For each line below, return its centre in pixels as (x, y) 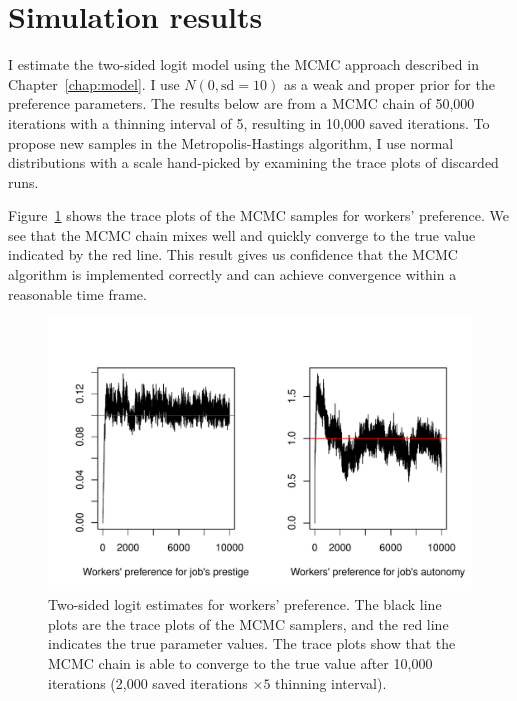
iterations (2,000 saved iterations (148, 682)
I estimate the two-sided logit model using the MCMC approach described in (243, 64)
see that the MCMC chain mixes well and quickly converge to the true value (242, 234)
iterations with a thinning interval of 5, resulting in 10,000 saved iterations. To (249, 122)
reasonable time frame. (77, 293)
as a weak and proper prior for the (389, 83)
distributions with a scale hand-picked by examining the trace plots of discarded (253, 162)
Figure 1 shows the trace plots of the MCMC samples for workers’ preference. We (258, 215)
